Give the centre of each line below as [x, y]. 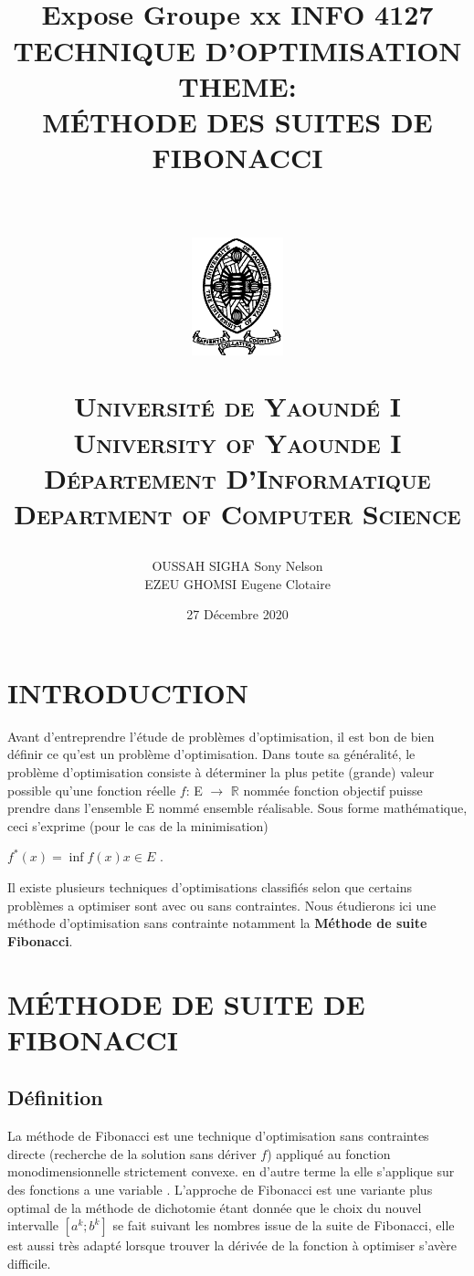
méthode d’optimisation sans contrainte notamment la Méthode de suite [217, 923]
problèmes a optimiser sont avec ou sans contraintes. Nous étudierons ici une [222, 905]
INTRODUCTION [128, 692]
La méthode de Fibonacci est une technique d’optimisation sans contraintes [218, 1136]
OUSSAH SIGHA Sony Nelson [237, 566]
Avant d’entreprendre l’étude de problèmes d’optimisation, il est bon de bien [221, 736]
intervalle [33, 1225]
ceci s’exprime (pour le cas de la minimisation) [138, 825]
